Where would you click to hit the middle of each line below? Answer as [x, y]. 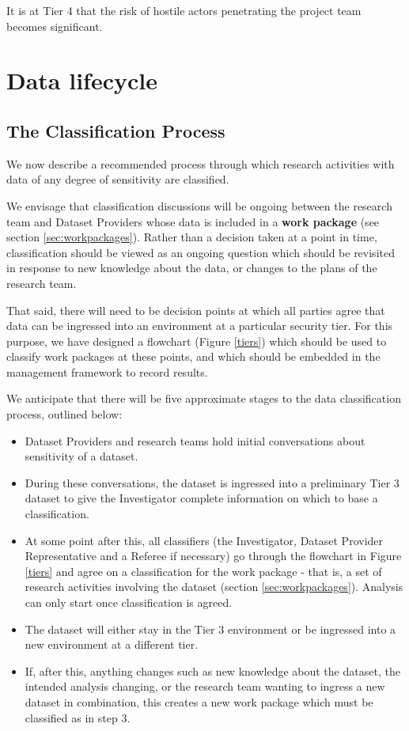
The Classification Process [116, 130]
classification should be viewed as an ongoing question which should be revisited [201, 252]
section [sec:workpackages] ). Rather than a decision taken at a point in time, [192, 237]
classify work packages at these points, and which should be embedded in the [193, 356]
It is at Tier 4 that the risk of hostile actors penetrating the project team [184, 10]
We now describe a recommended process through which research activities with [201, 163]
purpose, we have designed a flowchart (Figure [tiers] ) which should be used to [197, 341]
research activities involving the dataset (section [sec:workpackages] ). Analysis [214, 587]
